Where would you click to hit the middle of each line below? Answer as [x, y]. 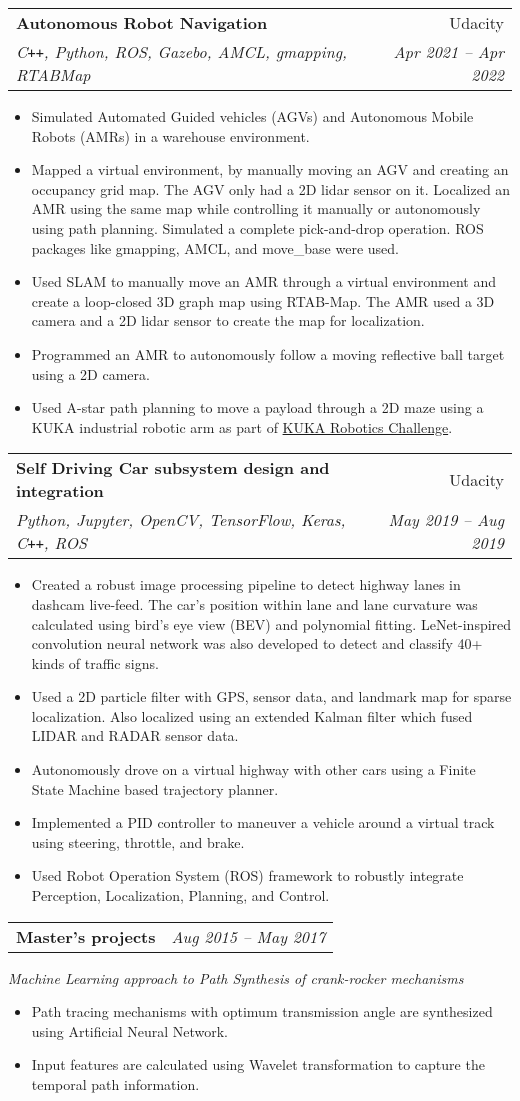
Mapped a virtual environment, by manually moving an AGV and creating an [270, 169]
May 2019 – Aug [446, 520]
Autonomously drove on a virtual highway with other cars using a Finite [253, 769]
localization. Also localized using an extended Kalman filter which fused [252, 715]
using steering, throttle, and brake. [138, 841]
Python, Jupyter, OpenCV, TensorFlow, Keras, [181, 520]
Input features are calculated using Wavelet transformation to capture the [258, 1064]
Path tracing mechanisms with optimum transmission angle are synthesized [262, 1011]
